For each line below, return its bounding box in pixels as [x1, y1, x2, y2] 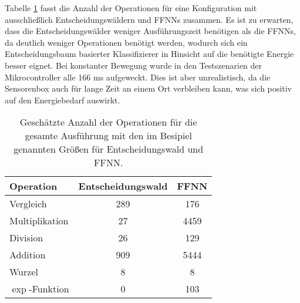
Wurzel [9, 265, 38, 279]
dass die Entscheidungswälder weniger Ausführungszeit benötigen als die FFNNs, [5, 25, 296, 37]
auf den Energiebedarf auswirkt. [5, 93, 120, 106]
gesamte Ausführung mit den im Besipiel [25, 129, 192, 143]
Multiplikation [9, 214, 69, 228]
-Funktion [29, 282, 69, 296]
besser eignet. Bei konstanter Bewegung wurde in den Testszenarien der [5, 59, 262, 71]
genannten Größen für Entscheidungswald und [14, 142, 204, 156]
